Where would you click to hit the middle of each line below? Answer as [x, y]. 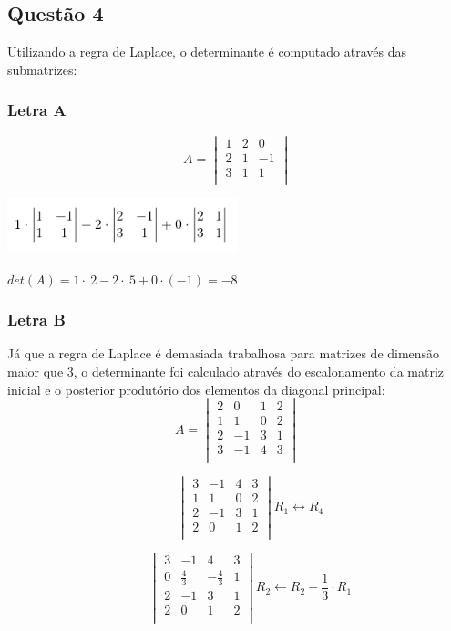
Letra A [37, 110]
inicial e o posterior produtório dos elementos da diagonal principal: [196, 389]
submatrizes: [42, 69]
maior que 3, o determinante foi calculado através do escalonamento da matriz [225, 371]
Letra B [36, 320]
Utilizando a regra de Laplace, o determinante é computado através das [207, 52]
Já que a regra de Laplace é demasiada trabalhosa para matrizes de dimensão [224, 353]
